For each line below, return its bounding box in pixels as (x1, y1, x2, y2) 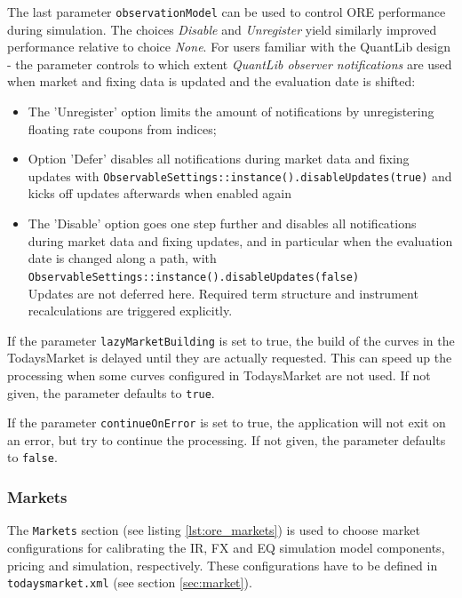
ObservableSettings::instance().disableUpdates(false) (28, 270, 360, 283)
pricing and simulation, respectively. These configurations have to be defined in (7, 555, 438, 574)
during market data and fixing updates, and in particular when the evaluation (28, 231, 453, 250)
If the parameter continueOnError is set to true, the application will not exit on (7, 413, 446, 432)
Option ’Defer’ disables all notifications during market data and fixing (28, 149, 410, 168)
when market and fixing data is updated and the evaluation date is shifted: (7, 72, 416, 91)
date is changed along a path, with (28, 249, 217, 267)
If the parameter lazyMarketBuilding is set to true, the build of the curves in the (7, 331, 455, 349)
